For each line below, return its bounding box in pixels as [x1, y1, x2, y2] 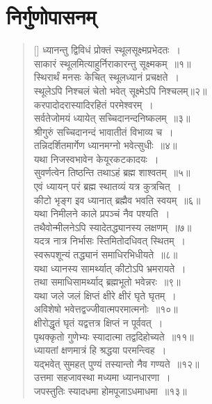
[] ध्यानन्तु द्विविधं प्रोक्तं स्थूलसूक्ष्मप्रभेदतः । [33, 42, 181, 57]
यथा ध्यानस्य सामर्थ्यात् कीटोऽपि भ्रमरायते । [33, 261, 186, 275]
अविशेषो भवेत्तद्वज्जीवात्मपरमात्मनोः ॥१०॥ [33, 302, 178, 316]
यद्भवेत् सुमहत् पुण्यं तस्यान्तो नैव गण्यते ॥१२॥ [33, 356, 199, 371]
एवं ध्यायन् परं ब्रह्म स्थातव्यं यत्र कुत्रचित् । [33, 179, 181, 194]
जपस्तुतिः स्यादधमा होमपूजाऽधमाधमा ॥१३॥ [33, 383, 187, 398]
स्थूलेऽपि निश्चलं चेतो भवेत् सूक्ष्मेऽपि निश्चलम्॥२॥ [33, 83, 207, 98]
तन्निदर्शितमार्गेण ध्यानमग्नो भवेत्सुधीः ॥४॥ [33, 138, 177, 153]
